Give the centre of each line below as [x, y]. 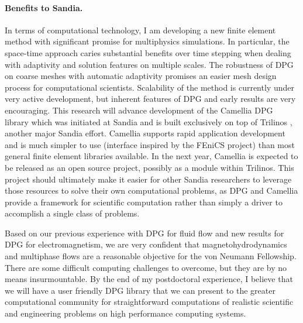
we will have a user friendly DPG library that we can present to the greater [140, 290]
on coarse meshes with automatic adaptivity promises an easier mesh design [141, 76]
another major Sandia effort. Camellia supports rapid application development [145, 133]
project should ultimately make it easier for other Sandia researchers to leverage [148, 179]
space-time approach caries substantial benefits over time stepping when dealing [148, 52]
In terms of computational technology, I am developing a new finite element [140, 30]
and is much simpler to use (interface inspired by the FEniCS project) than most [150, 144]
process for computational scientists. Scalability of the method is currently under [149, 87]
